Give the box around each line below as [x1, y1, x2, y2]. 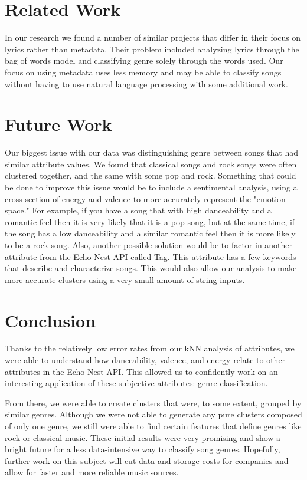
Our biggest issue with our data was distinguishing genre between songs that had [5, 146, 298, 159]
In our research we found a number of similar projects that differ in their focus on [5, 31, 301, 44]
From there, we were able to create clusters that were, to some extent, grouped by [5, 396, 302, 409]
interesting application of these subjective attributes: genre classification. [5, 377, 268, 389]
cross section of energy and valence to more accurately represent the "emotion [5, 192, 286, 205]
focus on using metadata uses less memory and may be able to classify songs [5, 65, 282, 78]
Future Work [5, 112, 112, 136]
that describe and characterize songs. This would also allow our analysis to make [5, 262, 297, 274]
